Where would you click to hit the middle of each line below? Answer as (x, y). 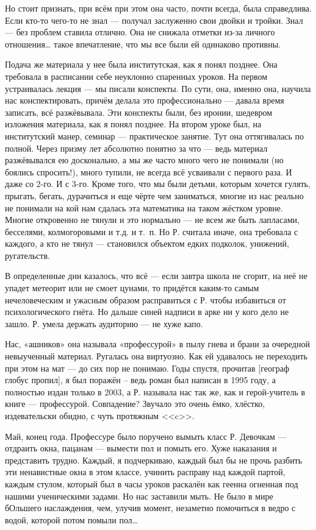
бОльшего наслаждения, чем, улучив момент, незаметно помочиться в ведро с (150, 508)
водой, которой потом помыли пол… (72, 519)
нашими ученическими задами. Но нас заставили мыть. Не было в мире (139, 496)
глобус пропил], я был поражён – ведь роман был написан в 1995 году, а (140, 380)
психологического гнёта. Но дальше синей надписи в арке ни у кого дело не (147, 312)
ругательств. (27, 255)
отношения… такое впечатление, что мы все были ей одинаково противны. (143, 44)
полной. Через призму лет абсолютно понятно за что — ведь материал (136, 148)
